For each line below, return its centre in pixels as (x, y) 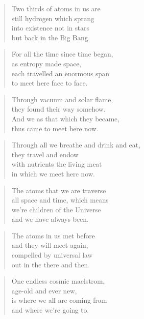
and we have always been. (50, 219)
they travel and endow (45, 154)
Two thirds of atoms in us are (56, 8)
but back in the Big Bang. (51, 37)
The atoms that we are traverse (59, 190)
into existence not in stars (50, 28)
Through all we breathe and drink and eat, (76, 145)
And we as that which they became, (65, 118)
